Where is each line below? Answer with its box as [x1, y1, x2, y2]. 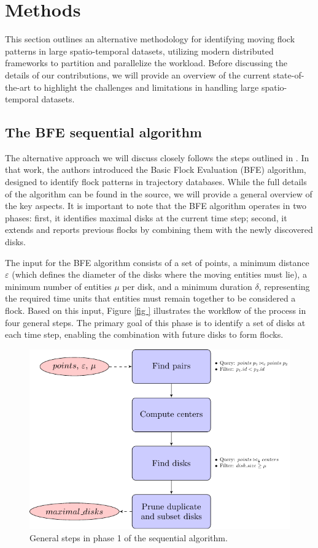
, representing [258, 280, 310, 292]
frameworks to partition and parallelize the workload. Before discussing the [5, 56, 288, 69]
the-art [5, 80, 31, 93]
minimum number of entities [5, 280, 112, 292]
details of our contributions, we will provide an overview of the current [5, 68, 271, 81]
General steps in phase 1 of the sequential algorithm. [29, 531, 228, 544]
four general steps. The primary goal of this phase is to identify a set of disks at [5, 316, 306, 329]
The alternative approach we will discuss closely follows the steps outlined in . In [5, 151, 309, 164]
